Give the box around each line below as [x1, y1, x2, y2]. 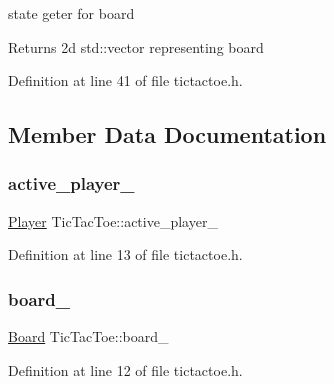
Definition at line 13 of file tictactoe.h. [8, 244, 243, 265]
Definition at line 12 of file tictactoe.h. [8, 359, 243, 380]
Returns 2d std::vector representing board [8, 36, 264, 57]
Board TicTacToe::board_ [8, 326, 169, 347]
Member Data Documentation [8, 119, 327, 150]
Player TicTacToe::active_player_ [8, 210, 218, 231]
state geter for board [8, 3, 135, 23]
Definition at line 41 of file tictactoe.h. [8, 70, 243, 91]
